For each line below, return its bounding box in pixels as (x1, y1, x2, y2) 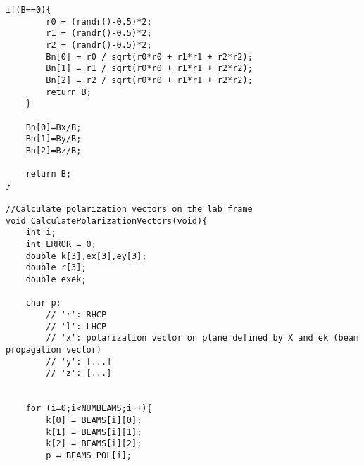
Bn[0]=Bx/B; (25, 122, 82, 132)
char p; (25, 298, 61, 308)
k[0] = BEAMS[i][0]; (46, 415, 142, 425)
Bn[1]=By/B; (25, 134, 82, 144)
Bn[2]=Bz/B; (25, 145, 82, 156)
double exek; (25, 275, 87, 285)
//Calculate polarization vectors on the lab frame (6, 204, 253, 215)
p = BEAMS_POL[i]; (46, 450, 132, 460)
